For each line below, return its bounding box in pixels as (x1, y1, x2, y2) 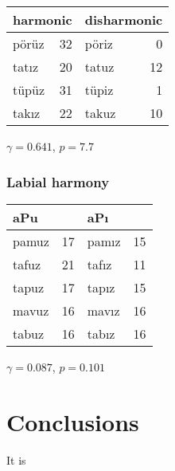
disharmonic (84, 10, 163, 29)
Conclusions (6, 405, 139, 438)
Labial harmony (6, 171, 110, 191)
